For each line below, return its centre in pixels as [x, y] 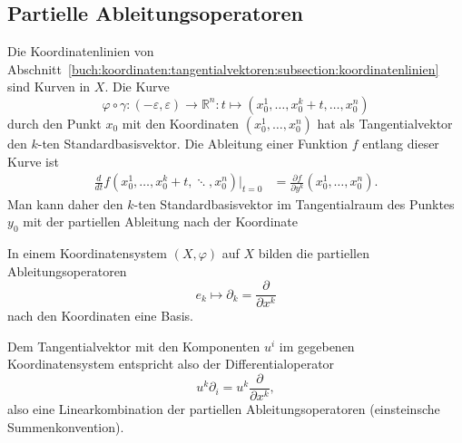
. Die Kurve [137, 87]
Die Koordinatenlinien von [81, 51]
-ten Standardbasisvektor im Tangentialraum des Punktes [294, 203]
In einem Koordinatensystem [87, 252]
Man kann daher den [65, 203]
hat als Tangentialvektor [385, 123]
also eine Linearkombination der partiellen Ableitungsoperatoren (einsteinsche [224, 409]
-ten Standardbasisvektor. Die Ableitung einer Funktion [193, 143]
